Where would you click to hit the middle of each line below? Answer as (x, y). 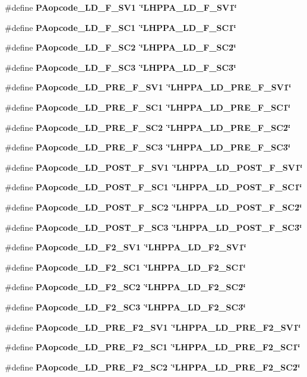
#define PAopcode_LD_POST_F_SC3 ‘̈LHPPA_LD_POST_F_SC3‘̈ (153, 227)
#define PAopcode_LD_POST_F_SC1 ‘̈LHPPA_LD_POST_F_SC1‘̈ (153, 187)
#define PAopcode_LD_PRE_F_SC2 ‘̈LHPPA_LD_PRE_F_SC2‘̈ (148, 127)
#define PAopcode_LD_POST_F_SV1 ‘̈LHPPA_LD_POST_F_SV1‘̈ (154, 167)
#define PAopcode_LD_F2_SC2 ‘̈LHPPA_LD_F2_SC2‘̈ (125, 287)
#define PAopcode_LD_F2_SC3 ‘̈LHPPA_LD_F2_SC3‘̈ (125, 307)
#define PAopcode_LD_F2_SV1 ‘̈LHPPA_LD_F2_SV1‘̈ (126, 247)
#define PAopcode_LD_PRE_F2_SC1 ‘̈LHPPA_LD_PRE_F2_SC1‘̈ (153, 347)
